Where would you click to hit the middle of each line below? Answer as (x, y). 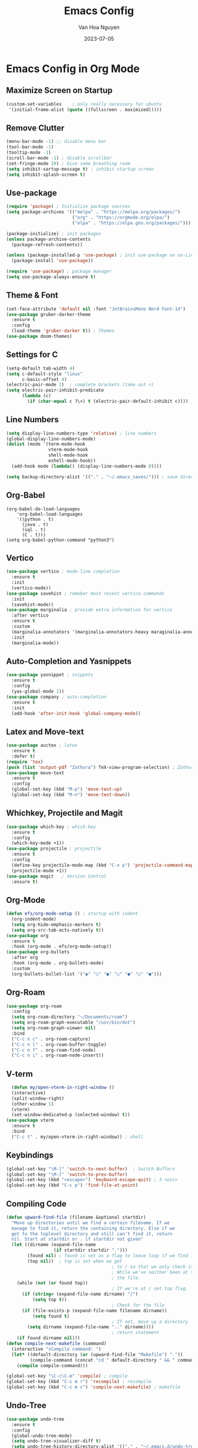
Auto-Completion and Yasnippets (69, 661)
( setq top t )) (49, 1300)
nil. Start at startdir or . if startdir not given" (77, 1239)
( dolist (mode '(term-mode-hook (46, 444)
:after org (25, 958)
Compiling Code (36, 1204)
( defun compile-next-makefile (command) (57, 1344)
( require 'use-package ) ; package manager (59, 272)
